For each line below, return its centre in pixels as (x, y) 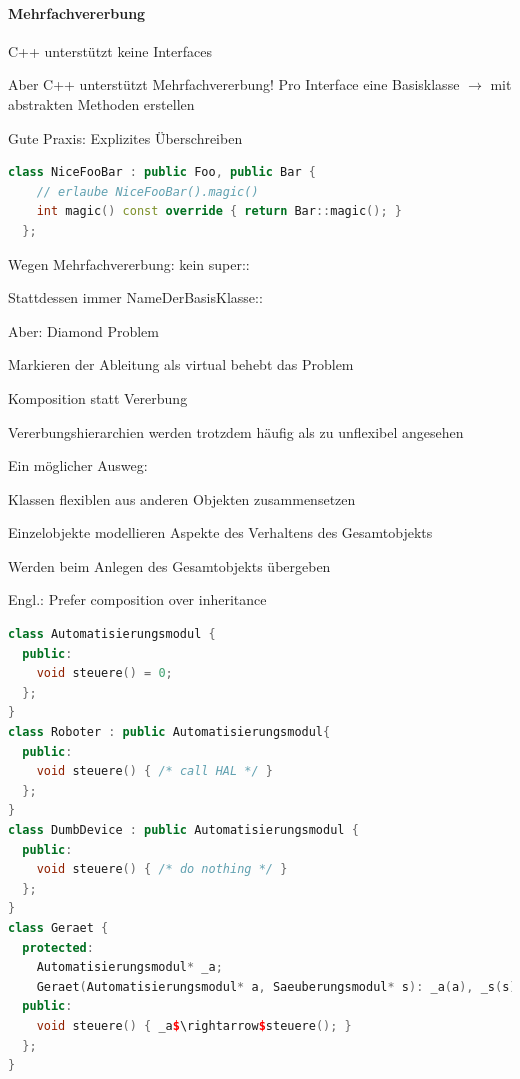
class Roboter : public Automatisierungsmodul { (169, 732)
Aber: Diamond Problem (83, 330)
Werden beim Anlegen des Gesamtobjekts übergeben (169, 565)
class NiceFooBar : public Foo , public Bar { (162, 172)
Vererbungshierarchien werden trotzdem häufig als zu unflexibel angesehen (236, 431)
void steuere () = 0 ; (104, 673)
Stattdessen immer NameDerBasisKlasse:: (135, 297)
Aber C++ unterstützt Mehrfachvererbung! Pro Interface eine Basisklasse (234, 84)
